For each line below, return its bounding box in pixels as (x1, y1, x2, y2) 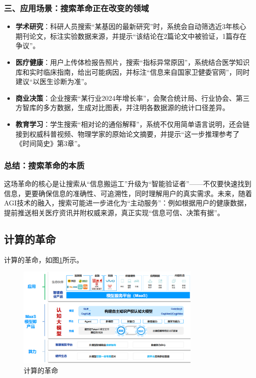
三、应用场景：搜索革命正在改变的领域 (4, 1, 149, 14)
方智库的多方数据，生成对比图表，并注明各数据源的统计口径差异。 (15, 102, 229, 113)
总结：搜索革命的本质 (4, 159, 85, 171)
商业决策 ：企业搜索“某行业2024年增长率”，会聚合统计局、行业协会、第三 (15, 92, 250, 103)
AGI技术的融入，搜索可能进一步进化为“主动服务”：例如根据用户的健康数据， (4, 198, 251, 208)
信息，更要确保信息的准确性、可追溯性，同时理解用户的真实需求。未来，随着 (4, 188, 252, 198)
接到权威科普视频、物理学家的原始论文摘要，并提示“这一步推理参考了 (15, 128, 240, 139)
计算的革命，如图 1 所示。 (4, 254, 83, 264)
